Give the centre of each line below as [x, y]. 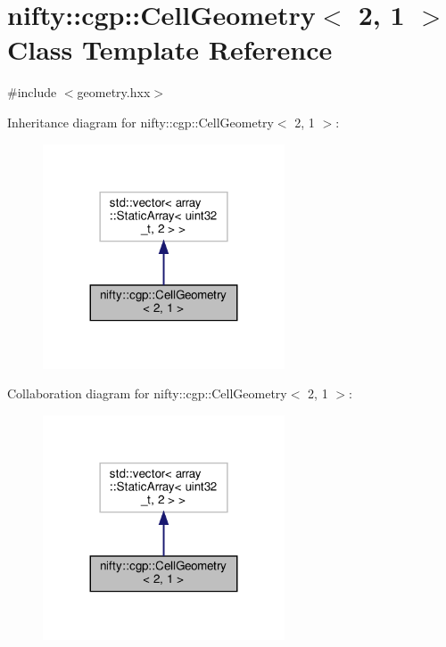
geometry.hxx [114, 92]
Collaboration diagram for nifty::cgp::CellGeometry [147, 393]
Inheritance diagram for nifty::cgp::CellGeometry [140, 122]
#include [32, 92]
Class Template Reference [170, 49]
